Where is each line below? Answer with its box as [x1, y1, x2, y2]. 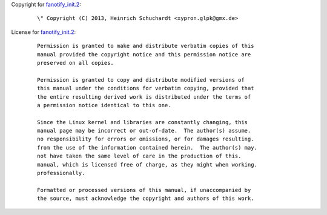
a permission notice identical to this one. [37, 102, 172, 108]
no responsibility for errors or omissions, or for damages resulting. [37, 136, 254, 142]
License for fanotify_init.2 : [11, 28, 76, 36]
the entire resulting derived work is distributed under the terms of [37, 93, 251, 100]
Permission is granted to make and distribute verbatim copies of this [37, 42, 254, 50]
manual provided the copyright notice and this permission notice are [37, 51, 251, 58]
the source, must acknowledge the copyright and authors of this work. [37, 195, 254, 202]
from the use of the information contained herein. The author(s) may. [37, 144, 257, 151]
